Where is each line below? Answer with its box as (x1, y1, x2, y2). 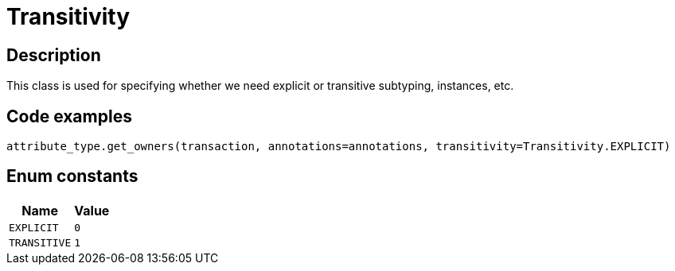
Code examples (6, 106, 132, 126)
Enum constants (6, 166, 139, 187)
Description (6, 45, 101, 65)
